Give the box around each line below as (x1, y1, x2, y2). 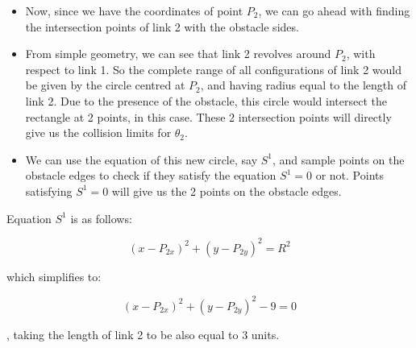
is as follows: (70, 209, 132, 226)
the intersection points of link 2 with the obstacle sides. (25, 18, 299, 35)
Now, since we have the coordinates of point (25, 2, 243, 19)
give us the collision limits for (25, 124, 172, 141)
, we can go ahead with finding (258, 2, 410, 19)
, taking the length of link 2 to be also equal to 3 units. (6, 325, 280, 342)
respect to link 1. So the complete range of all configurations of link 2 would (25, 60, 401, 77)
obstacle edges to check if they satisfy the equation (25, 167, 277, 184)
